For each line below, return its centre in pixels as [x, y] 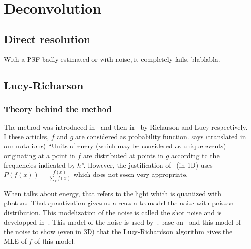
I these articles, [27, 136]
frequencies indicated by [40, 165]
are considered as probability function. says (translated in [161, 136]
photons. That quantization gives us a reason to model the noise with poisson [119, 203]
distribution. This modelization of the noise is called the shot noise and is [113, 212]
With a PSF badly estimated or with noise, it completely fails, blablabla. [112, 59]
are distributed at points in [123, 155]
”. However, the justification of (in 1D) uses [147, 165]
